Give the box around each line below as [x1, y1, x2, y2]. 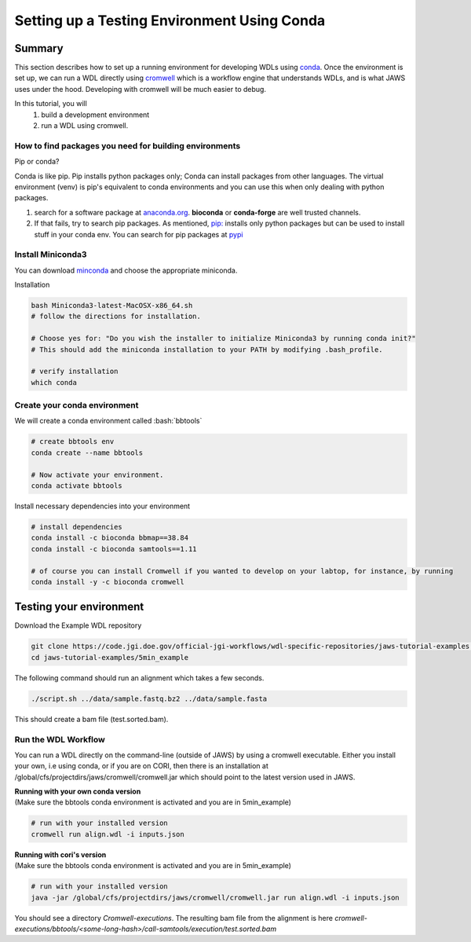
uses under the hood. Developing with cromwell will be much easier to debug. [14, 84, 267, 93]
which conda [31, 378, 78, 387]
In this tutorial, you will [14, 99, 88, 108]
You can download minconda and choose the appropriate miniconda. [14, 266, 238, 275]
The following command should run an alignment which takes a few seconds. [14, 673, 265, 683]
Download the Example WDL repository [14, 621, 142, 630]
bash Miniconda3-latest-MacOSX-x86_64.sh [31, 301, 193, 310]
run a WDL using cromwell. [41, 121, 129, 130]
